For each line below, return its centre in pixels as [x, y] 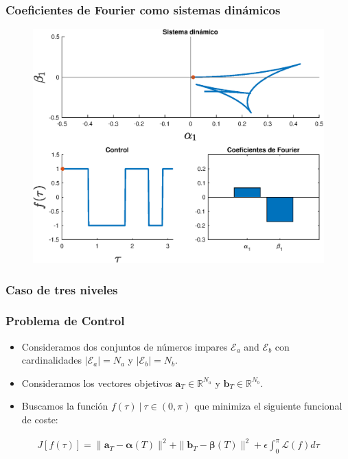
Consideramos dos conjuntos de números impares [125, 346]
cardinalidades [52, 360]
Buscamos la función [65, 406]
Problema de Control [65, 321]
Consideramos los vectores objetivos [97, 382]
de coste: [40, 420]
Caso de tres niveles [62, 289]
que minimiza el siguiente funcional [268, 406]
